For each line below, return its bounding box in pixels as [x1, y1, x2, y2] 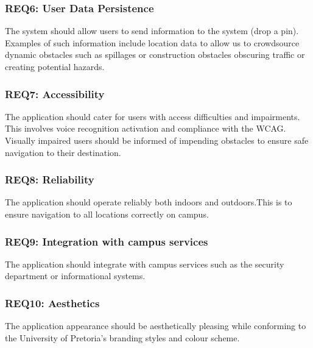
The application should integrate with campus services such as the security [5, 257, 284, 270]
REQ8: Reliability [5, 172, 94, 187]
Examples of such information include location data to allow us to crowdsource [5, 36, 300, 49]
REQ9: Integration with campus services [5, 233, 208, 249]
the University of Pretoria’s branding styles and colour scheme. [5, 331, 240, 344]
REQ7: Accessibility [5, 86, 105, 101]
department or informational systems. [5, 269, 146, 282]
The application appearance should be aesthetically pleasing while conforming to [5, 319, 306, 332]
